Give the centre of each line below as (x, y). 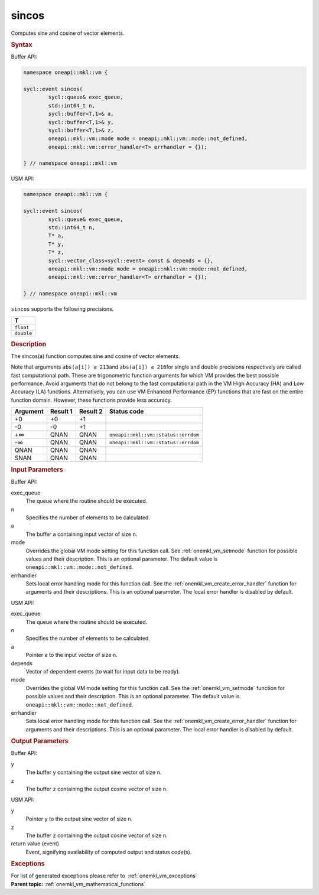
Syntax (22, 44)
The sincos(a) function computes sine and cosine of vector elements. (95, 356)
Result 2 (91, 412)
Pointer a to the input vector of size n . (72, 655)
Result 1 (62, 412)
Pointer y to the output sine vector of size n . (79, 819)
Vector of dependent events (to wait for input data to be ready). (103, 671)
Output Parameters (40, 741)
